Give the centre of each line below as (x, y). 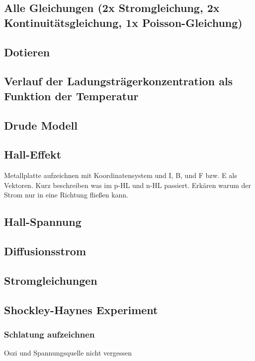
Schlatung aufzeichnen (49, 334)
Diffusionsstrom (45, 251)
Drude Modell (41, 125)
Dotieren (27, 52)
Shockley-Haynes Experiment (81, 309)
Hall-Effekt (33, 154)
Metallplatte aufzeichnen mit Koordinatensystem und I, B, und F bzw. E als (121, 175)
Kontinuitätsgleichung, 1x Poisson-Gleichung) (123, 22)
